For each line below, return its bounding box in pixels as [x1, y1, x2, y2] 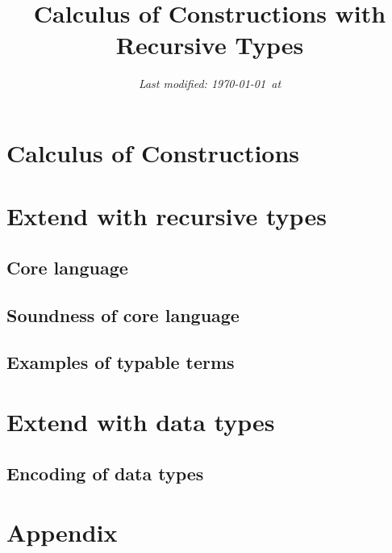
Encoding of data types [6, 460, 204, 485]
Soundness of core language [6, 302, 240, 327]
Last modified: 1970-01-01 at [138, 75, 281, 92]
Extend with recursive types [6, 199, 327, 233]
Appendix [6, 516, 118, 549]
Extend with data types [6, 405, 275, 438]
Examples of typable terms [6, 350, 235, 375]
